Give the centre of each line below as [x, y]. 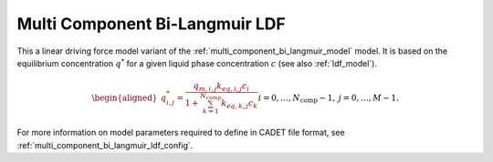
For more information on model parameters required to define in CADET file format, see [181, 133]
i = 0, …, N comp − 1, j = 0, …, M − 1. [328, 98]
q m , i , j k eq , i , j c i [221, 87]
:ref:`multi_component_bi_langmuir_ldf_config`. [105, 145]
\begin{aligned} [125, 97]
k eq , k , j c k [239, 104]
